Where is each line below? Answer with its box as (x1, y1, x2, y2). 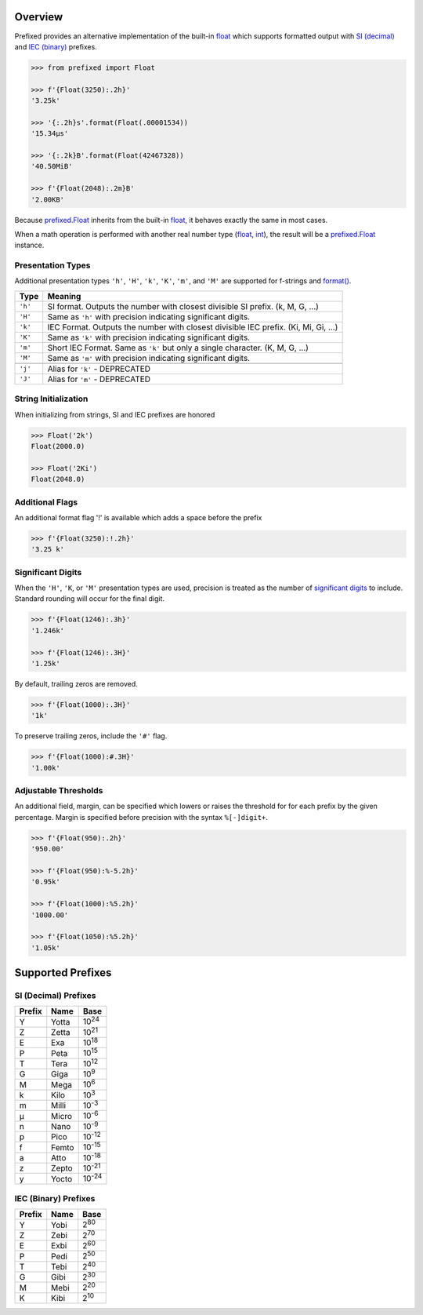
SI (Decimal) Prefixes (14, 990, 96, 1001)
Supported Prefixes (14, 966, 112, 980)
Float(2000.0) (31, 442, 85, 450)
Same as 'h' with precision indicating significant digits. (47, 311, 251, 322)
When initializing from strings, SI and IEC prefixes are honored (14, 410, 215, 419)
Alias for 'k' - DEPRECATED (47, 363, 151, 374)
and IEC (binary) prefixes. (14, 42, 97, 51)
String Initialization (14, 393, 89, 404)
